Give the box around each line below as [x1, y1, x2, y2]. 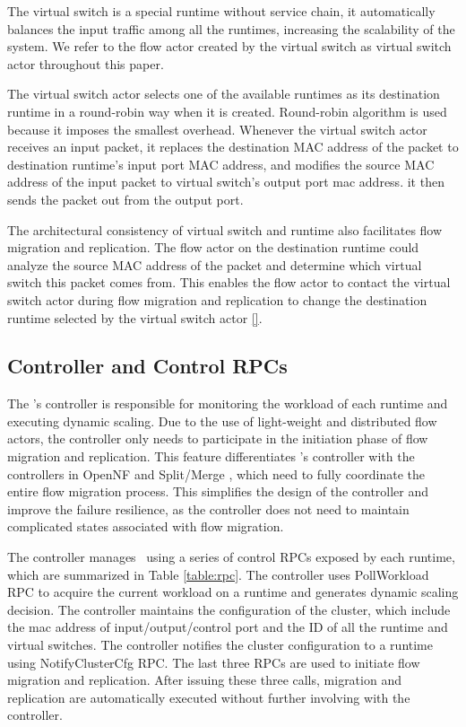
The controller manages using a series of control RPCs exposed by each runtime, [7, 547, 455, 566]
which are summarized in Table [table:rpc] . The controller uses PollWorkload [7, 565, 429, 583]
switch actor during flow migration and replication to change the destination [7, 290, 427, 309]
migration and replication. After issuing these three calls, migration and [7, 670, 401, 689]
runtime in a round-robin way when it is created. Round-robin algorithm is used [7, 101, 447, 120]
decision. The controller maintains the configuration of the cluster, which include [7, 600, 451, 618]
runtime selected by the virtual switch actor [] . [7, 308, 263, 327]
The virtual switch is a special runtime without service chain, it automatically [7, 2, 436, 20]
